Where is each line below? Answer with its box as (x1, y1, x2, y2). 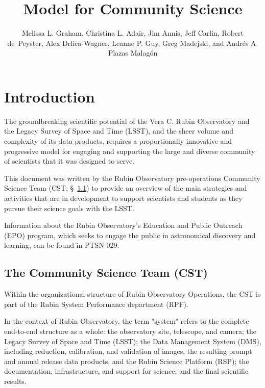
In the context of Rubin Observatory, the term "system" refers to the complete (4, 316, 249, 326)
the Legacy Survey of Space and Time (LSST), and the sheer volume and (4, 125, 233, 136)
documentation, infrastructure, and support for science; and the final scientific (4, 366, 249, 376)
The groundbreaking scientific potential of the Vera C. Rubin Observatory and (4, 115, 250, 126)
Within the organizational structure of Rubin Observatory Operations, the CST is (4, 289, 261, 299)
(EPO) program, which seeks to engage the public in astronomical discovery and (4, 229, 256, 240)
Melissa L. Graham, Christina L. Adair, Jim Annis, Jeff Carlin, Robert (21, 28, 244, 38)
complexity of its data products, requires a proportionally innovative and (4, 136, 232, 146)
